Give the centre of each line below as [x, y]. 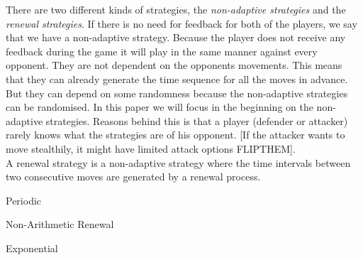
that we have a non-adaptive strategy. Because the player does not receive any [176, 37]
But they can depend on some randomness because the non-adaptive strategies [177, 93]
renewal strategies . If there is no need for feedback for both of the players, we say [181, 23]
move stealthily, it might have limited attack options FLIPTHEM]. [151, 148]
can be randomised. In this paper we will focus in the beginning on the [160, 107]
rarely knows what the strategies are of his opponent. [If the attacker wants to [175, 135]
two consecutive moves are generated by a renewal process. [133, 177]
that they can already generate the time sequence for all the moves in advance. [177, 78]
